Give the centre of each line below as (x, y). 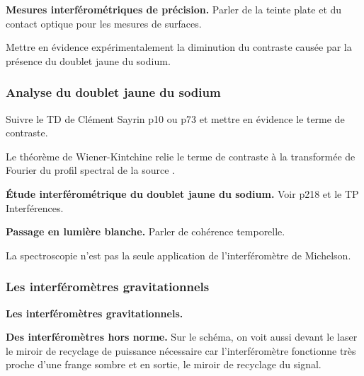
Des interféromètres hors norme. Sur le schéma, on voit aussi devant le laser (182, 337)
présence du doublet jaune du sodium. (88, 60)
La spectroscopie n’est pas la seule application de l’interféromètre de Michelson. (178, 255)
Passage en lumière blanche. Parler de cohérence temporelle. (146, 231)
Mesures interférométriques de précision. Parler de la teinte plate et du (174, 9)
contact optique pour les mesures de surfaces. (104, 23)
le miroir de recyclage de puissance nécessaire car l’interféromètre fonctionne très (181, 350)
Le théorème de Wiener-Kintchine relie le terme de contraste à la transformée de (181, 156)
